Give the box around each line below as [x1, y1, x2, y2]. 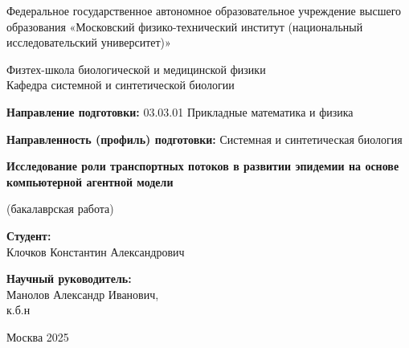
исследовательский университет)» [6, 34, 171, 51]
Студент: [6, 227, 51, 244]
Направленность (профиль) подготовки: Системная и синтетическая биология [6, 130, 403, 147]
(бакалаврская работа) [6, 200, 114, 217]
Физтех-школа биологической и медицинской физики [6, 60, 266, 77]
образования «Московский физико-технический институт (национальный [6, 18, 363, 35]
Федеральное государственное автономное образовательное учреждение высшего [6, 2, 402, 18]
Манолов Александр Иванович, [6, 285, 159, 302]
